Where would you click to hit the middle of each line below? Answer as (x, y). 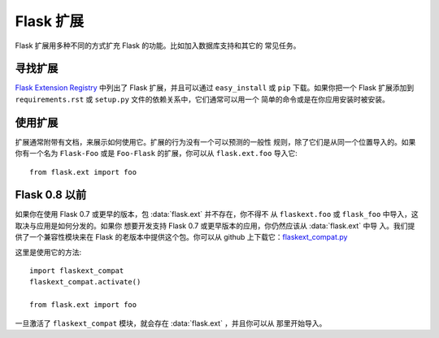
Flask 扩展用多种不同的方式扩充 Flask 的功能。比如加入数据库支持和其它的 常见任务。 (158, 45)
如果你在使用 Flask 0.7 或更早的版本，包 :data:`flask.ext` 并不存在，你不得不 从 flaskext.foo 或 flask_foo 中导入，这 (217, 214)
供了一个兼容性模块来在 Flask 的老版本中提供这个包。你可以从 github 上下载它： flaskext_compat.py (181, 237)
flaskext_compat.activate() (85, 282)
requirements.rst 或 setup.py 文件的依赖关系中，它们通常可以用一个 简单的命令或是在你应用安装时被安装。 (202, 99)
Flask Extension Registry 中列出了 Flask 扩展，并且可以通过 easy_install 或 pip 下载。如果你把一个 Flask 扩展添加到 (215, 88)
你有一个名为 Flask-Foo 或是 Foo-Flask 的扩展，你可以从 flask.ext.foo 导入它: (156, 154)
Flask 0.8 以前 (51, 195)
